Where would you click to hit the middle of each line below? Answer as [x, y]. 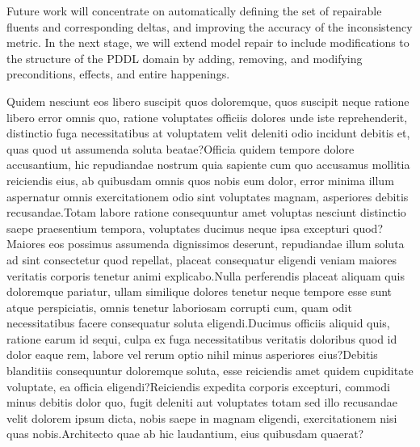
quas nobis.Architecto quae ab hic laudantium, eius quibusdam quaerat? [185, 434]
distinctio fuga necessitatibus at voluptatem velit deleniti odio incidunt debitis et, [208, 133]
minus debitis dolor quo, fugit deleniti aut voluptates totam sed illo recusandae [202, 402]
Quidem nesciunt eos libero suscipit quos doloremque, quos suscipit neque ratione [208, 101]
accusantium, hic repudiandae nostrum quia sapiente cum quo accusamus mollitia [208, 164]
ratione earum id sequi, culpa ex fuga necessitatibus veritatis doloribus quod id [202, 338]
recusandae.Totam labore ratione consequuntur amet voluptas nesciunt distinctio [206, 212]
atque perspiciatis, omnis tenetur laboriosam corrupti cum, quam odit [179, 307]
